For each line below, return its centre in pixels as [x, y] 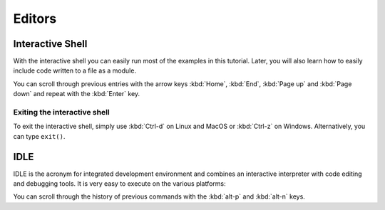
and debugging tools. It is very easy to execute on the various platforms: [119, 184]
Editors [35, 19]
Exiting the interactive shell [61, 112]
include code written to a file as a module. [75, 70]
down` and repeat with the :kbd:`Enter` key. [77, 94]
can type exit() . [39, 136]
